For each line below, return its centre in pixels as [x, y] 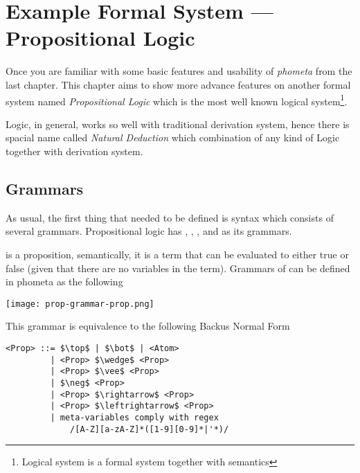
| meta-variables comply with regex [134, 417]
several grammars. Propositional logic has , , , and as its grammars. [149, 231]
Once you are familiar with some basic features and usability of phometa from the [179, 71]
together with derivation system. [74, 151]
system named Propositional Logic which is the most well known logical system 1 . [177, 100]
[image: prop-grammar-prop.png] [80, 304]
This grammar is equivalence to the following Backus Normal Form [148, 326]
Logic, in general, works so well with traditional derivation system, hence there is [178, 124]
